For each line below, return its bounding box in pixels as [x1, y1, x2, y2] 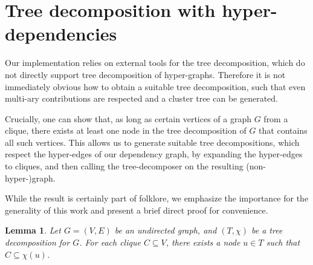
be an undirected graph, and [114, 224, 217, 237]
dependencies [5, 21, 117, 46]
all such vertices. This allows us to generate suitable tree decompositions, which [5, 136, 300, 148]
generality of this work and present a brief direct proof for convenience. [5, 203, 268, 216]
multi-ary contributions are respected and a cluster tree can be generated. [5, 92, 278, 105]
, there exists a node [166, 236, 240, 249]
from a [263, 112, 288, 125]
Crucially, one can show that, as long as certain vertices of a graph [5, 112, 252, 125]
